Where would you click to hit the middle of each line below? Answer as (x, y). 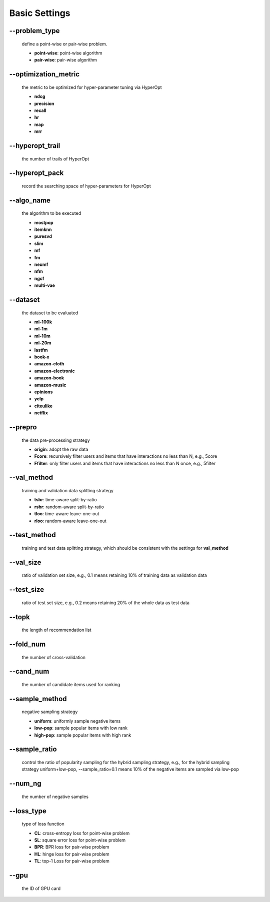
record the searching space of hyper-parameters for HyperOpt (86, 186)
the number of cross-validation (54, 657)
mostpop (44, 222)
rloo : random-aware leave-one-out (70, 521)
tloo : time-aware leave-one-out (67, 514)
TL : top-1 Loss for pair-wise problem (72, 861)
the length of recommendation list (56, 630)
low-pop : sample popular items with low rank (81, 728)
